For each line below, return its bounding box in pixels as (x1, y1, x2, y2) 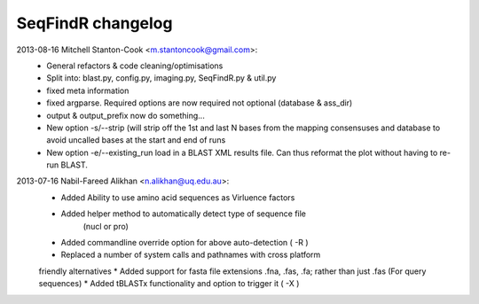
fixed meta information (46, 85, 130, 96)
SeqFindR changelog (16, 13, 173, 33)
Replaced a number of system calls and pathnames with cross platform (60, 249, 321, 261)
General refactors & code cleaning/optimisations (46, 60, 224, 71)
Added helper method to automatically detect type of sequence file (60, 208, 306, 219)
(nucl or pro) (82, 221, 129, 231)
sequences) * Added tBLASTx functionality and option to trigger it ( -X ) (38, 278, 300, 289)
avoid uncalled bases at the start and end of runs (46, 135, 226, 145)
